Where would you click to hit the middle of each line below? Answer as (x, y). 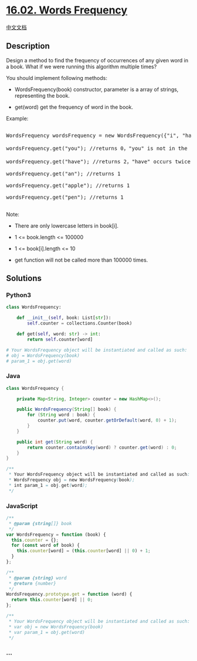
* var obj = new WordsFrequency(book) (56, 627)
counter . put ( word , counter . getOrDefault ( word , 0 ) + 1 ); (107, 420)
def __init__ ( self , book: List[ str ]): (64, 318)
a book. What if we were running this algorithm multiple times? (81, 66)
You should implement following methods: (57, 78)
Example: (17, 118)
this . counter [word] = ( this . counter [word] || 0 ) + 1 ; (84, 551)
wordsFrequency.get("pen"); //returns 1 (65, 197)
